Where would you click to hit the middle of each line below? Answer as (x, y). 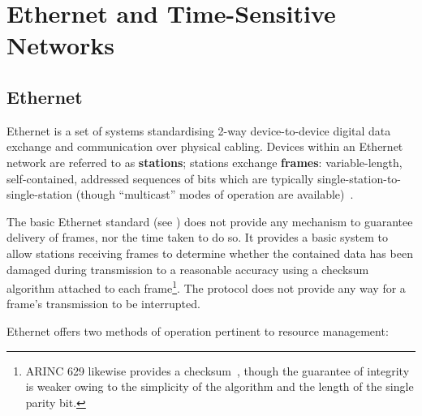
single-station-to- (359, 178)
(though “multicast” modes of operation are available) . (215, 194)
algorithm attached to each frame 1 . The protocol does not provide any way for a (206, 287)
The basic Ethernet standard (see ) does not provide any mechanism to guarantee (210, 221)
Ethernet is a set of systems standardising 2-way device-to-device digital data (199, 130)
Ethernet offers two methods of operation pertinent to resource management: (198, 330)
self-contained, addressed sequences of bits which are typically (160, 178)
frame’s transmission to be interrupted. (103, 304)
